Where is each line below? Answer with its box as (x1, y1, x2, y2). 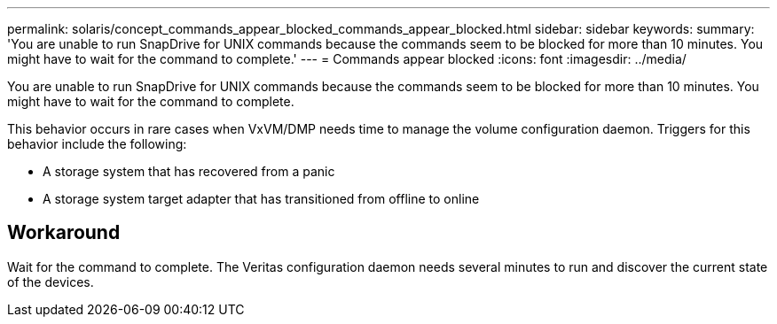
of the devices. (7, 274, 94, 289)
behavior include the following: (7, 136, 187, 151)
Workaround (7, 221, 121, 244)
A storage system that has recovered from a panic (43, 164, 335, 179)
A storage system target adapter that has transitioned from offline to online (43, 191, 480, 206)
